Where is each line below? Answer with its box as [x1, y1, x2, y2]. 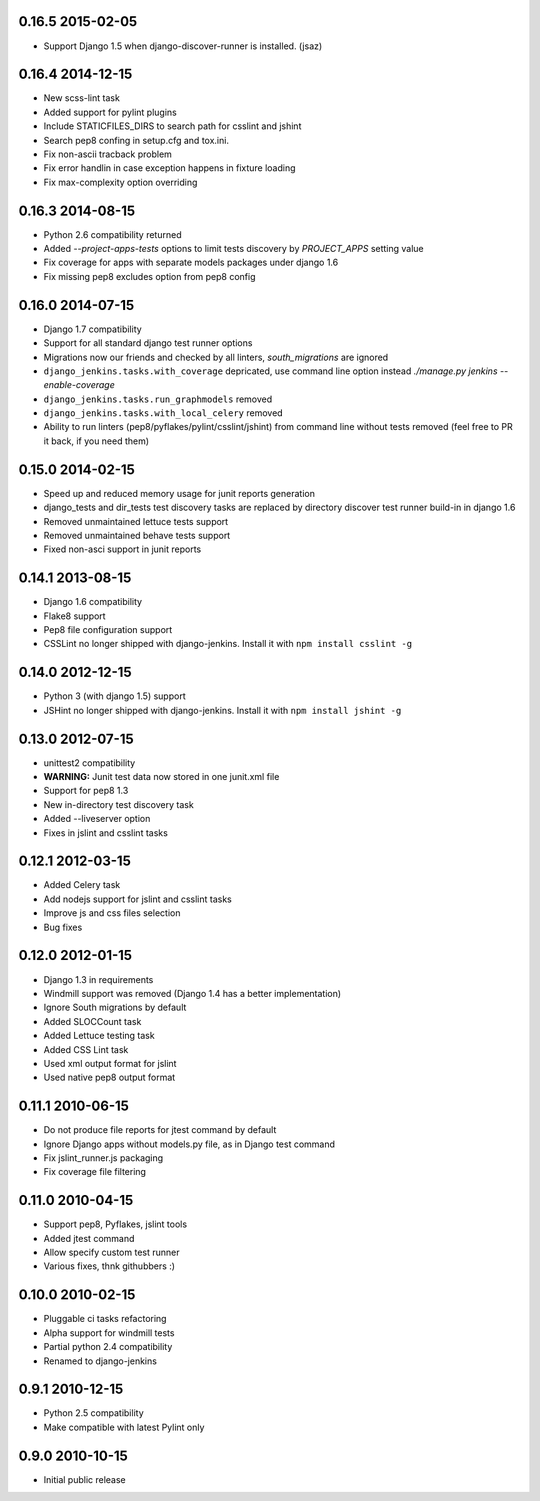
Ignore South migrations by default [43, 1001, 187, 1014]
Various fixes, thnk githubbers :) [43, 1260, 175, 1272]
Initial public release [43, 1473, 127, 1485]
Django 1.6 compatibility [43, 596, 143, 608]
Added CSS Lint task [43, 1043, 129, 1055]
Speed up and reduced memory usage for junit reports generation [43, 487, 315, 499]
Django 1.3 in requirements [43, 973, 154, 985]
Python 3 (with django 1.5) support [43, 690, 186, 702]
